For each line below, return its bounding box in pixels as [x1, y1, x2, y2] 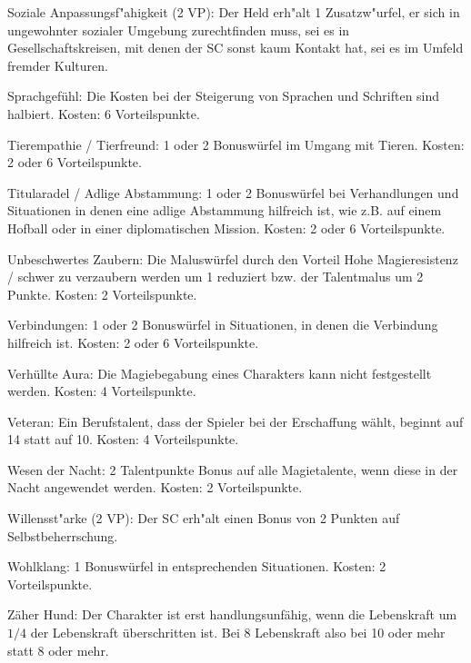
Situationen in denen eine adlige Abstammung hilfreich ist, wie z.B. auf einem [7, 201, 442, 220]
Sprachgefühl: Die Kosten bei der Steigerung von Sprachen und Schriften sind [7, 86, 440, 105]
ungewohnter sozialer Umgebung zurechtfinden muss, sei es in [7, 20, 350, 39]
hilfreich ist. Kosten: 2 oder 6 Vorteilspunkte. [7, 332, 259, 351]
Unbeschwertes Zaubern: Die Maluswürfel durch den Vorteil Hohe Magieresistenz [7, 249, 458, 268]
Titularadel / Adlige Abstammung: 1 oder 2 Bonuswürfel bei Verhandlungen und [7, 183, 459, 202]
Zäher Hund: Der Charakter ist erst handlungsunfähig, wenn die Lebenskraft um [7, 605, 457, 624]
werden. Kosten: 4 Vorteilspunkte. [7, 381, 196, 401]
